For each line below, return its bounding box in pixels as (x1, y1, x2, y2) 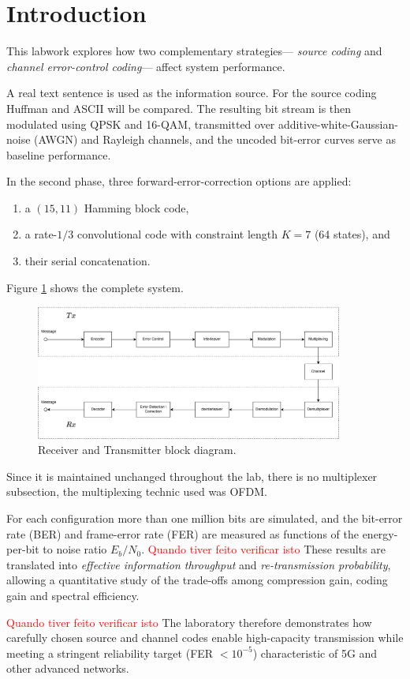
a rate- (24, 226, 58, 242)
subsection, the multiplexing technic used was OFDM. (6, 483, 267, 500)
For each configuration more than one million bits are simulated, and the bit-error (6, 509, 403, 526)
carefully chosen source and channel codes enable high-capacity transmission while (6, 629, 404, 646)
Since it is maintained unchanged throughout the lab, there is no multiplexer (6, 467, 378, 484)
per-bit (6, 541, 39, 557)
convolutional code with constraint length (76, 226, 278, 242)
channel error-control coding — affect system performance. (6, 58, 285, 74)
